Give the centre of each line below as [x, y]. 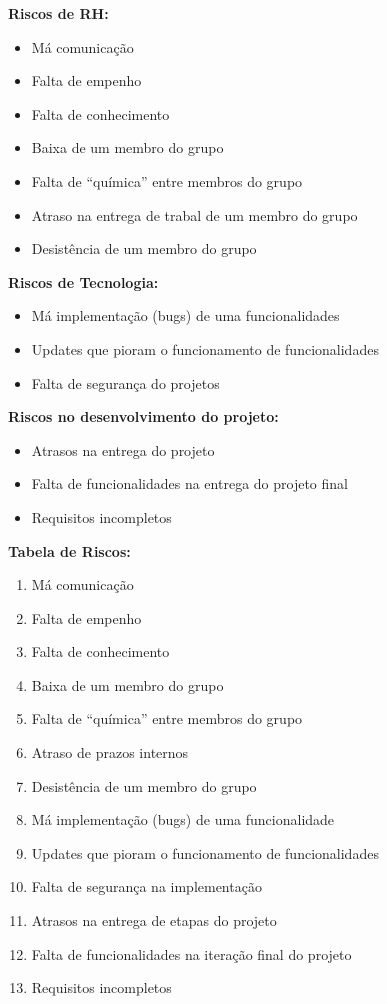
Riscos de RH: [58, 13]
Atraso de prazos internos [110, 752]
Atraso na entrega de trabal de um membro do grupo [194, 214]
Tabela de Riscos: [69, 550]
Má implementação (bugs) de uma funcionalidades [185, 315]
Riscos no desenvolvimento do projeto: [143, 416]
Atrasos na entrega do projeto [123, 449]
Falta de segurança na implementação [146, 886]
